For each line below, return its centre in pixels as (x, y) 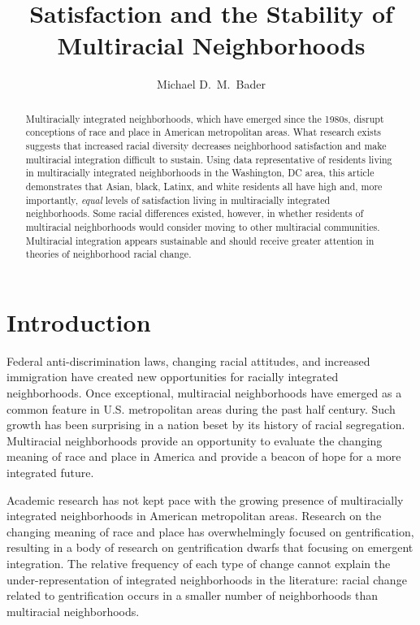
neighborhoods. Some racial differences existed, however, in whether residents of (195, 213)
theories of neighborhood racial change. (108, 254)
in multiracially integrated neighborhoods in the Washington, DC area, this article (200, 173)
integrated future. (50, 473)
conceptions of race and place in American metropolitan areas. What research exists (203, 132)
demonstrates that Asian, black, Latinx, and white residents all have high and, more (204, 186)
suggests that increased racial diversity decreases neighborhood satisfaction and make (206, 146)
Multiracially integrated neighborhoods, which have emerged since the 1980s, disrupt (205, 118)
